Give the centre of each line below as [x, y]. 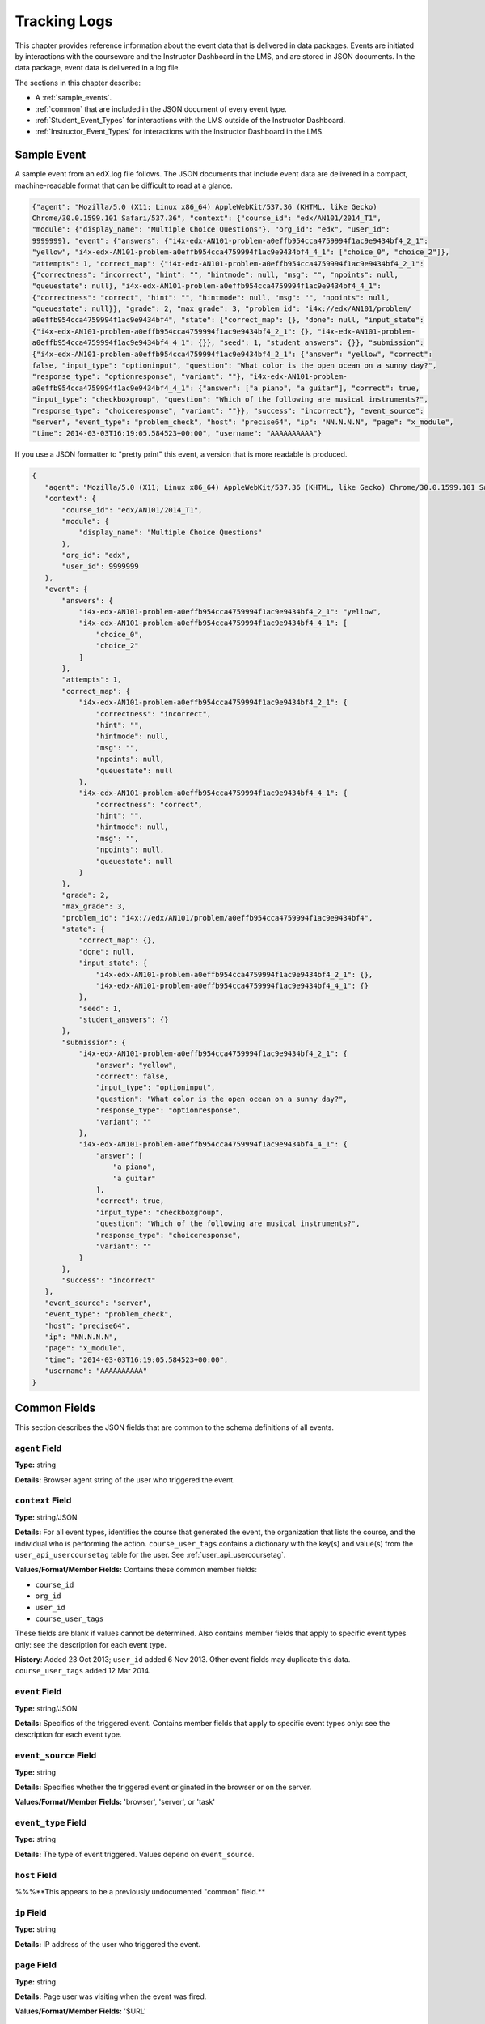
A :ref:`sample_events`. [74, 98]
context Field [43, 1500]
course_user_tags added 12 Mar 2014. [83, 1671]
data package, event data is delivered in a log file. [98, 68]
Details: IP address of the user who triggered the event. [108, 1944]
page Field [36, 1965]
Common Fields [55, 1408]
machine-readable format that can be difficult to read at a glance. [124, 185]
